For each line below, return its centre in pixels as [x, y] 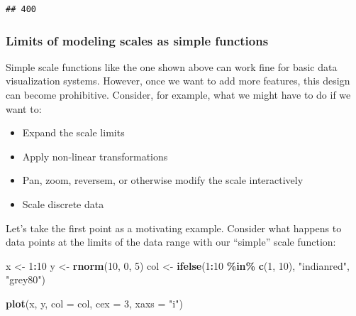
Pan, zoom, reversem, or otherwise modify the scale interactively [163, 180]
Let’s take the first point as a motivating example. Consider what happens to [174, 228]
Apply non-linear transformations [95, 156]
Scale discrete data [63, 203]
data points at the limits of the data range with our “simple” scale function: [171, 242]
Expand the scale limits [73, 132]
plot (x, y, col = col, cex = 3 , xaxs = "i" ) [94, 303]
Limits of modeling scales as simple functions [137, 40]
